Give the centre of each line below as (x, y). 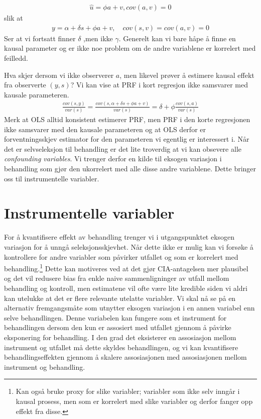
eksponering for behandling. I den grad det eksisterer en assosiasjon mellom (120, 337)
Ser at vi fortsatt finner (40, 38)
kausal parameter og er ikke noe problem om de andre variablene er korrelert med (130, 48)
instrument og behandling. (45, 366)
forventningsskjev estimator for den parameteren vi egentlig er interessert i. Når (127, 139)
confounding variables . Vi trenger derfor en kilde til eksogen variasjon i (113, 159)
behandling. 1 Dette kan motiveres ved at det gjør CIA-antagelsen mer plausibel (126, 268)
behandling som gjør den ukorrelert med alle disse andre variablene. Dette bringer (130, 169)
